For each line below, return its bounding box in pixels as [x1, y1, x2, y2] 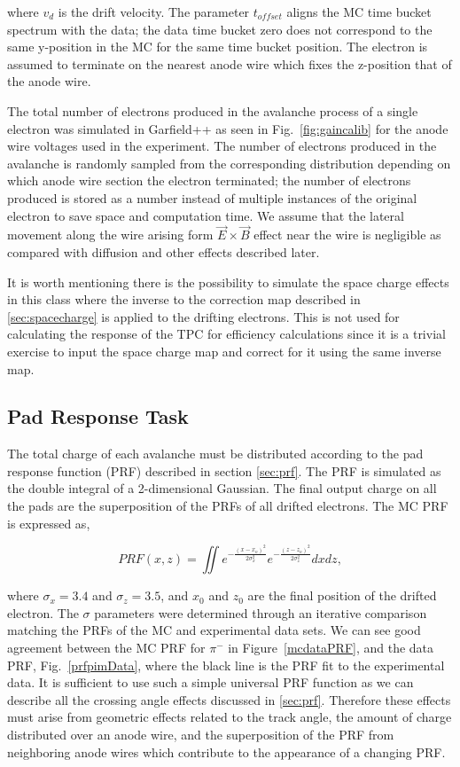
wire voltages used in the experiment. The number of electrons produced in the [7, 137, 437, 155]
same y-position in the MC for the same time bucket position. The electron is [7, 37, 428, 56]
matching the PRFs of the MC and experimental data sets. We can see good [7, 621, 421, 639]
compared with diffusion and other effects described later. [7, 242, 320, 261]
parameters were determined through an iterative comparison [94, 603, 427, 622]
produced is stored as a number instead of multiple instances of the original [7, 188, 417, 207]
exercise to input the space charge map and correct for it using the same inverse [7, 341, 441, 360]
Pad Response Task [7, 403, 189, 430]
